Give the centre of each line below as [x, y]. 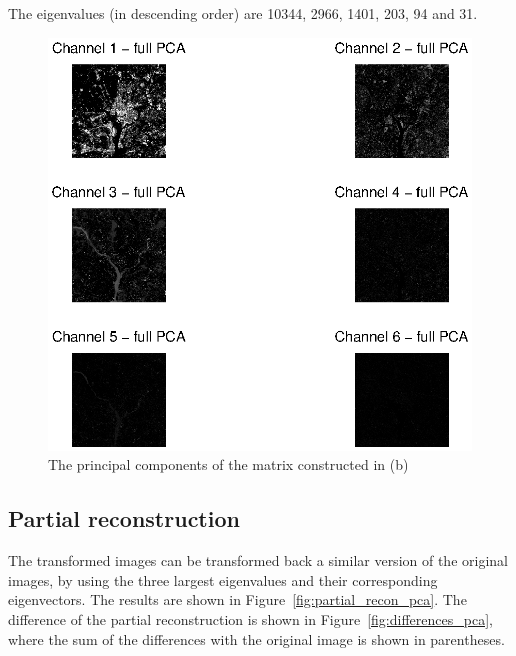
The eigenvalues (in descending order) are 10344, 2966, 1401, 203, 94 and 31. [243, 13]
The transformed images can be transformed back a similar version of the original [258, 560]
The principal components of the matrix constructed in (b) [228, 464]
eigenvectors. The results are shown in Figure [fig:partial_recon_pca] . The [237, 599]
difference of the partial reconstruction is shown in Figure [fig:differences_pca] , [250, 618]
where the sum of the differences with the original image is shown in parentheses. [256, 638]
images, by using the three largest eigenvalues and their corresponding [223, 579]
